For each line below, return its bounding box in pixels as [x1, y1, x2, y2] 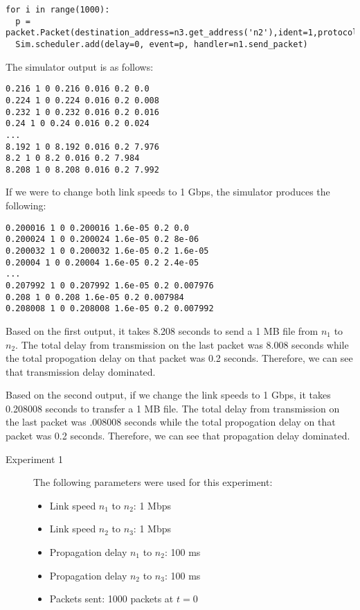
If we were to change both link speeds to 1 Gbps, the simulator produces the [6, 184, 330, 199]
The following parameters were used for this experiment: [33, 475, 273, 489]
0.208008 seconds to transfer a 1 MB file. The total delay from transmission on [6, 401, 340, 415]
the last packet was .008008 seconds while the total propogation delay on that [6, 415, 336, 429]
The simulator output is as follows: [6, 59, 154, 73]
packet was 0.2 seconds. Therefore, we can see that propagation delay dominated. [6, 428, 350, 443]
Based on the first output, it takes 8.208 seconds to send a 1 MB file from [6, 323, 318, 338]
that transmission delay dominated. [6, 364, 156, 378]
